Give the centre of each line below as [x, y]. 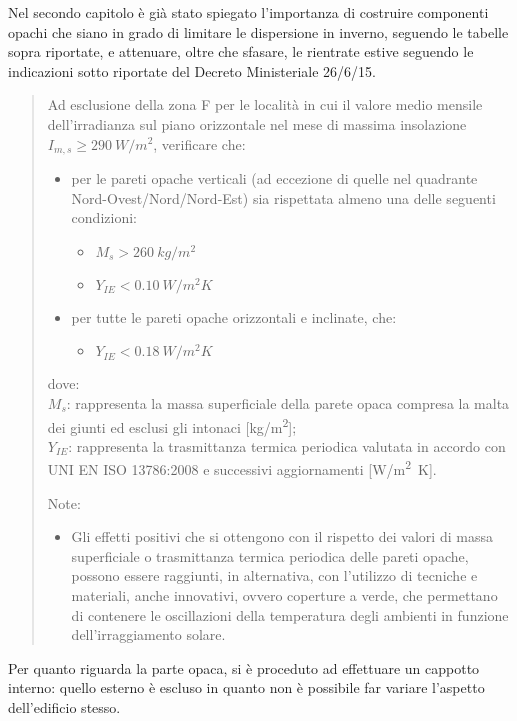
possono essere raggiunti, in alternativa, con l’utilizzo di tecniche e [274, 575]
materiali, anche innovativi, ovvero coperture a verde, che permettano [284, 595]
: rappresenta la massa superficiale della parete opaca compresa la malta [288, 402]
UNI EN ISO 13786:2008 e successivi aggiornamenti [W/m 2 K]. [242, 468]
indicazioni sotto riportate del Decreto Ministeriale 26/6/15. [192, 70]
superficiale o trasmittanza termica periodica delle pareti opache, [270, 555]
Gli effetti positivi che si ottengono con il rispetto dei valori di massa [282, 536]
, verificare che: [199, 143]
